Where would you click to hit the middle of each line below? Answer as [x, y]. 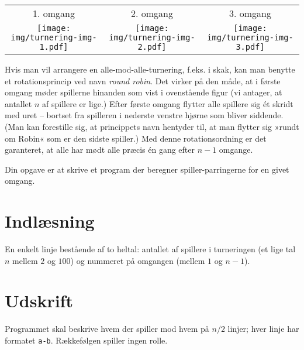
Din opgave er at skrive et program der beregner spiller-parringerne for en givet [147, 169]
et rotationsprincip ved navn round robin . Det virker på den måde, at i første [143, 80]
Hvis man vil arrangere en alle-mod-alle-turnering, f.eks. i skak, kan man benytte [150, 69]
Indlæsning [50, 221]
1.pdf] [54, 47]
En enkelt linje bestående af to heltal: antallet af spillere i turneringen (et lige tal [150, 249]
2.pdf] [152, 47]
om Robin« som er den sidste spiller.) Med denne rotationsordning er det [136, 138]
